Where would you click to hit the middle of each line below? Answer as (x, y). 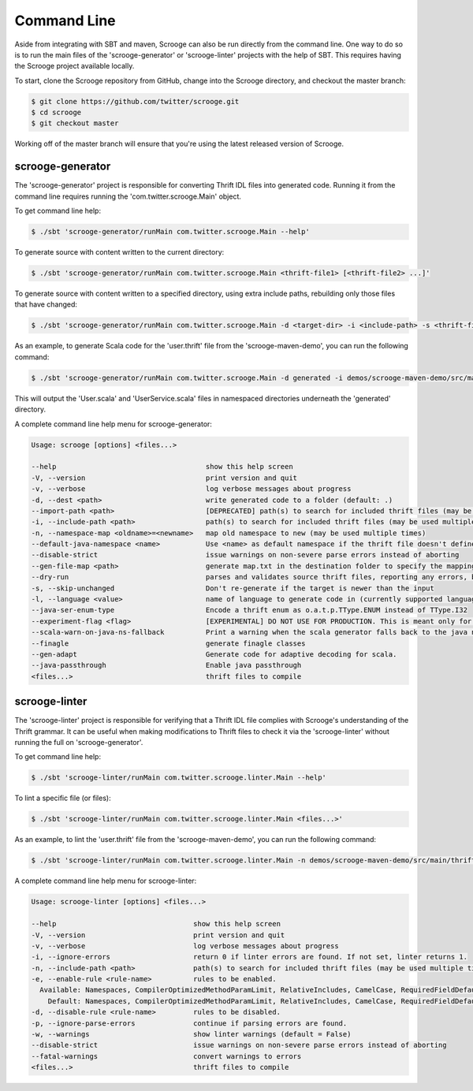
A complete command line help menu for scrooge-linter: (106, 881)
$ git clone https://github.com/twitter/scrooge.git (135, 101)
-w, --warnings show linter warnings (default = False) (191, 1034)
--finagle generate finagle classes (168, 643)
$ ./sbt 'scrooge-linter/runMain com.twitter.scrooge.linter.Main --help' (179, 778)
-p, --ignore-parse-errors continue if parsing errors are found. (189, 1023)
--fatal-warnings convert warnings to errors (166, 1056)
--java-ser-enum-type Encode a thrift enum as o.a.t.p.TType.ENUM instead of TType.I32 (250, 610)
